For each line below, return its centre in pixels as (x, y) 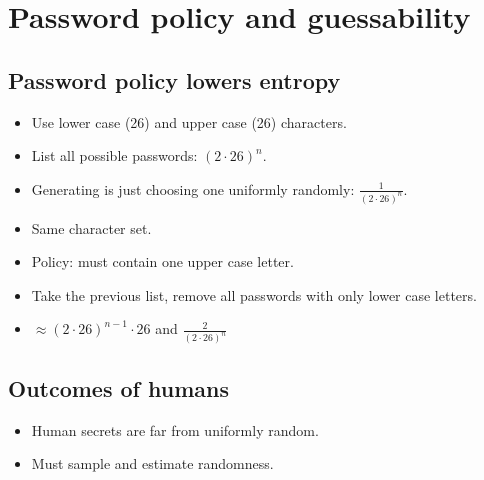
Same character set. (91, 227)
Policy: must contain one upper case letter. (162, 261)
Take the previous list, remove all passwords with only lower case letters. (254, 294)
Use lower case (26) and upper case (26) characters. (189, 121)
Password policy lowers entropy (174, 79)
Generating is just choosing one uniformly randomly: (193, 188)
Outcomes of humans (118, 387)
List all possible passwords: (114, 155)
